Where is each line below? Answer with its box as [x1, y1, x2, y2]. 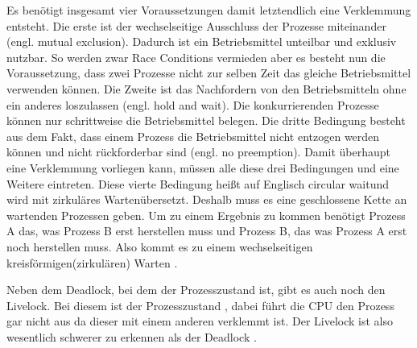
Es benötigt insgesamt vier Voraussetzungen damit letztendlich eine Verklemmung [6, 2, 411, 18]
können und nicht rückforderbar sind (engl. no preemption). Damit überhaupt [6, 143, 390, 160]
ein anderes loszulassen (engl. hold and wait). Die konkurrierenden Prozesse [6, 96, 379, 113]
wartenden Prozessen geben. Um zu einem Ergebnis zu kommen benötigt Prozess [6, 206, 406, 223]
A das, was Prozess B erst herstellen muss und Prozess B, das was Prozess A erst [6, 222, 407, 239]
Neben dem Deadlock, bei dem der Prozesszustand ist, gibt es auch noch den [6, 281, 386, 298]
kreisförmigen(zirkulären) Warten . [6, 254, 178, 271]
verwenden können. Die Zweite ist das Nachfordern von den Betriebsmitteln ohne [6, 80, 407, 97]
